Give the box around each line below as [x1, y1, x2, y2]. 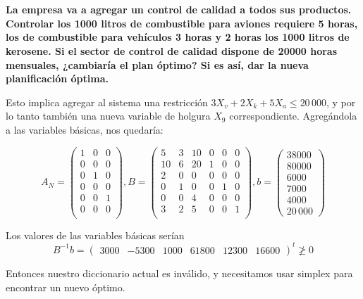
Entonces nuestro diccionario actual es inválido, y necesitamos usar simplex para [6, 265, 353, 280]
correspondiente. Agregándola [229, 108, 357, 123]
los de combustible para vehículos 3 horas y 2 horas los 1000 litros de [6, 30, 350, 44]
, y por [326, 94, 356, 109]
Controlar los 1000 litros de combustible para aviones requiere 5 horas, [6, 15, 358, 30]
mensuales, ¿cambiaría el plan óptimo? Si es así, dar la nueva [6, 57, 309, 72]
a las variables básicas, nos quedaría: [6, 122, 164, 136]
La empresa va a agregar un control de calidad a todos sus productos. [6, 2, 352, 17]
